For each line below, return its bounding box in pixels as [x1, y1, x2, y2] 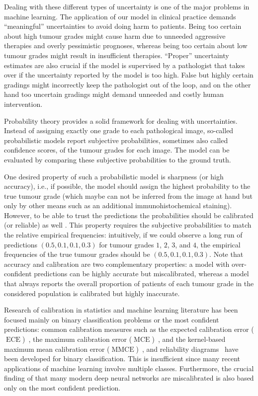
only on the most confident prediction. [4, 382, 121, 393]
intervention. [4, 98, 43, 109]
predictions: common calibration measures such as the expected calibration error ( [4, 324, 254, 334]
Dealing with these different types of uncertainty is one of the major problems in [4, 1, 250, 11]
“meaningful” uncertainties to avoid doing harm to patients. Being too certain [4, 21, 242, 31]
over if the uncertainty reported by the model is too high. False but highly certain [4, 70, 254, 80]
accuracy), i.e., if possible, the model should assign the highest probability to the [4, 181, 251, 191]
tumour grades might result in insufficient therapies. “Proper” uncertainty [4, 50, 229, 60]
